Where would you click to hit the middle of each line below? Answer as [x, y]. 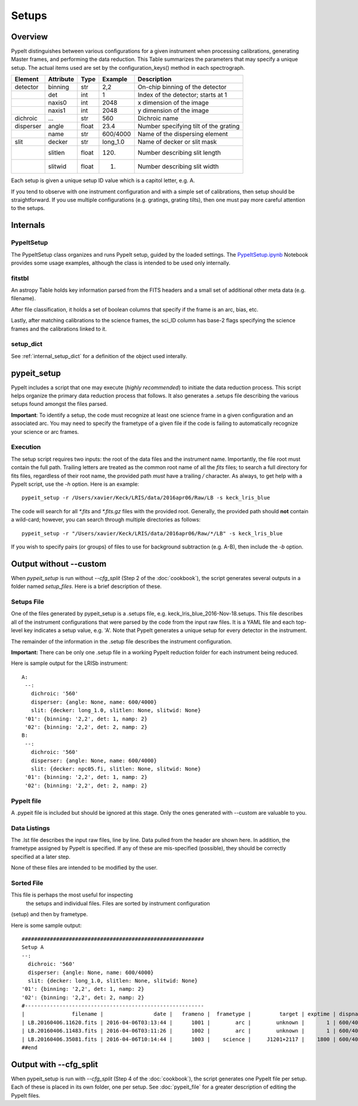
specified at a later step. [41, 857]
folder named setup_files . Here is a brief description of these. [87, 586]
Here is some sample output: [46, 925]
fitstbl [20, 278]
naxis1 [57, 110]
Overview [30, 37]
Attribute [61, 79]
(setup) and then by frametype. [50, 914]
